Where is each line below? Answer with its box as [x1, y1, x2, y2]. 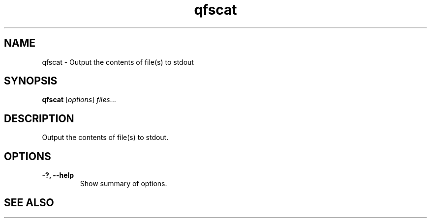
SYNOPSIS [4, 75, 58, 87]
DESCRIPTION [4, 112, 74, 125]
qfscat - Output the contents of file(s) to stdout [42, 57, 194, 66]
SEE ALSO [4, 196, 54, 209]
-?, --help [42, 171, 74, 180]
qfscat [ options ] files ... [42, 95, 116, 104]
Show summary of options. [80, 179, 167, 188]
